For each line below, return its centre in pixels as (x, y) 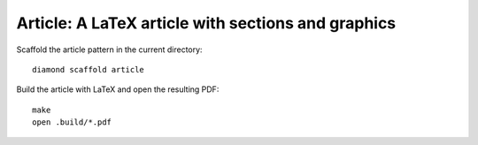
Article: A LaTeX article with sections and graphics (206, 23)
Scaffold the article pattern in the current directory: (109, 50)
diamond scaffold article (89, 69)
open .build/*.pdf (72, 122)
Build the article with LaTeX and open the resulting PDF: (118, 89)
